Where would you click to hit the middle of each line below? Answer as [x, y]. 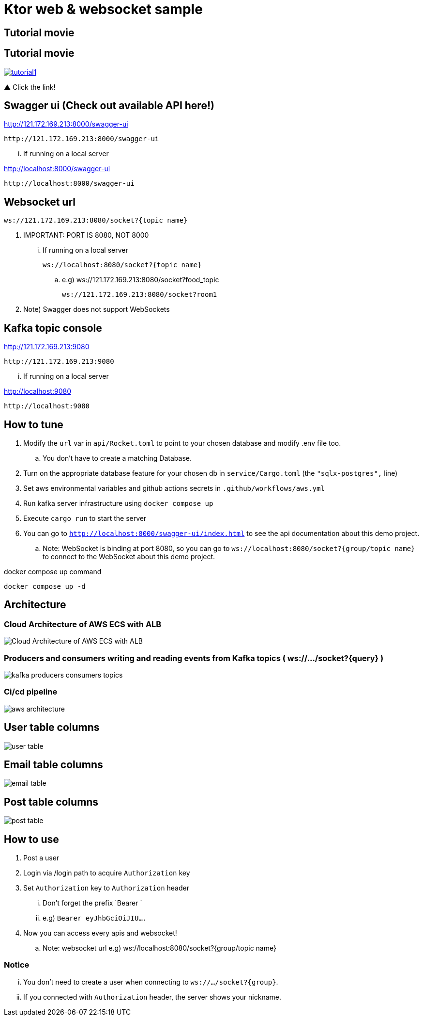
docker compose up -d [45, 586]
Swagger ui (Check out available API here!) [109, 106]
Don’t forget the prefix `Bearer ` [92, 903]
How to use [31, 839]
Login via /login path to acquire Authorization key [107, 873]
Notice [17, 965]
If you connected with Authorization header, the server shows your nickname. [152, 997]
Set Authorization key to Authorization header [106, 888]
